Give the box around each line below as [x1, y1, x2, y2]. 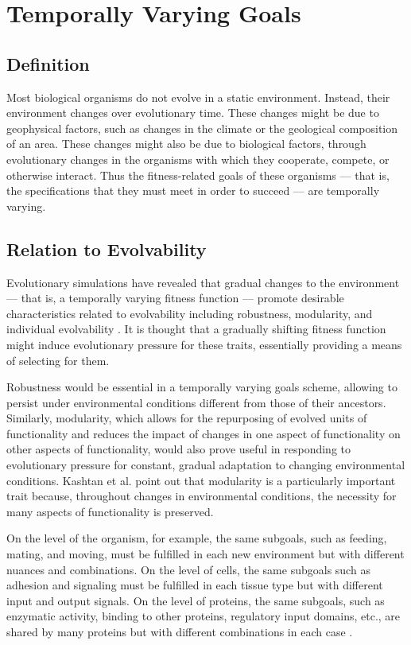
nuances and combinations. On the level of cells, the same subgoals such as [6, 561, 370, 577]
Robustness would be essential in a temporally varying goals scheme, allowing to [6, 379, 397, 395]
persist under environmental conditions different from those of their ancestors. [6, 394, 386, 410]
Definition [6, 51, 90, 76]
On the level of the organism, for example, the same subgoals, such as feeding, [6, 530, 387, 546]
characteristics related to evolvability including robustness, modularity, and [6, 305, 373, 321]
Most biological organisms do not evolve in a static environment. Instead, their [6, 88, 390, 105]
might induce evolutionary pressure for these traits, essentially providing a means [6, 336, 402, 352]
